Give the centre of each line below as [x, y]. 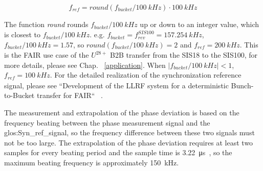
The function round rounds [46, 24]
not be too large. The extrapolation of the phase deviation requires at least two [129, 142]
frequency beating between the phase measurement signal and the [107, 122]
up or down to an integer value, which [200, 24]
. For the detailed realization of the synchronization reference [146, 75]
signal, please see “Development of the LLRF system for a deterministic [116, 85]
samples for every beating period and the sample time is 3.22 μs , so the [118, 152]
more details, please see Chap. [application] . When [85, 65]
